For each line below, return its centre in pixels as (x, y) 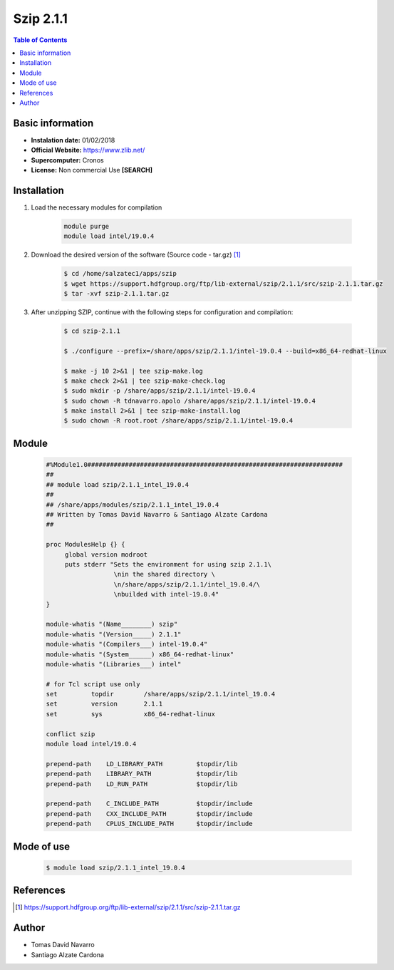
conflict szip (71, 734)
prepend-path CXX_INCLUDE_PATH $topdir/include (149, 814)
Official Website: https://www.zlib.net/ (88, 150)
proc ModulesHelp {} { (85, 545)
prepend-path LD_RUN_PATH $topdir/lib (142, 784)
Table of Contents (40, 40)
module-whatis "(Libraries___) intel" (114, 664)
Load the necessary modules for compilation (97, 207)
